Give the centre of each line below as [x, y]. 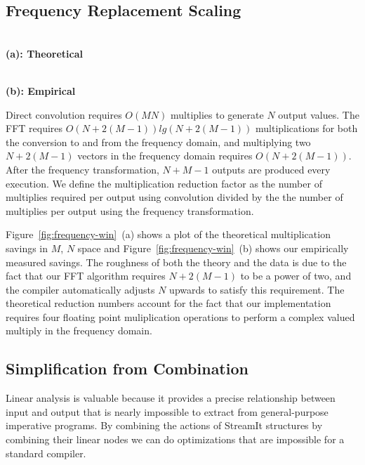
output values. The [319, 114]
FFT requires [34, 128]
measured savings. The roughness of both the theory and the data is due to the [176, 262]
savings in [27, 248]
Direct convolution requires [64, 114]
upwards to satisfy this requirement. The [257, 289]
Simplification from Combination [127, 368]
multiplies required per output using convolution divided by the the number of [174, 197]
